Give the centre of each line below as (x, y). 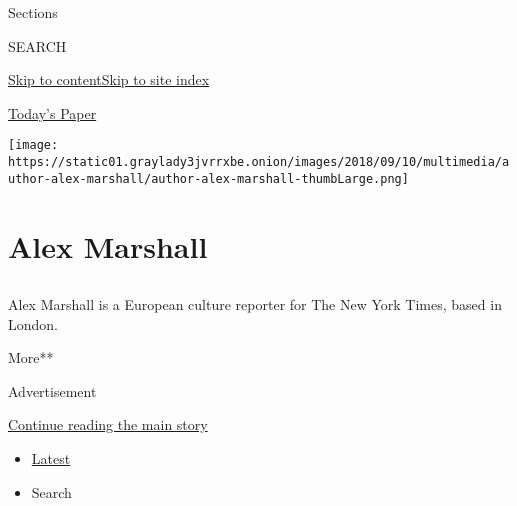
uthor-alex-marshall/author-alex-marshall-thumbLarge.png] (208, 178)
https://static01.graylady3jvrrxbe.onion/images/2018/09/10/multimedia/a (259, 162)
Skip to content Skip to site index (109, 79)
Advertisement (52, 390)
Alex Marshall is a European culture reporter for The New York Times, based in (255, 304)
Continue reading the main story (108, 424)
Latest (51, 458)
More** (31, 357)
